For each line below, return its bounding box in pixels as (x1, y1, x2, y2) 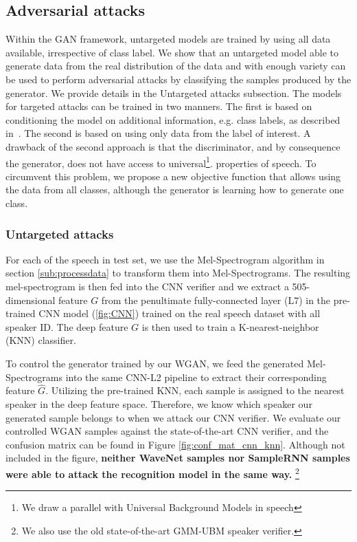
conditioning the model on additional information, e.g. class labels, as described (5, 112, 341, 127)
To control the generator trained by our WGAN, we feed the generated (5, 356, 304, 370)
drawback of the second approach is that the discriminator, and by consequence (5, 139, 341, 153)
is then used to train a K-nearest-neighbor (141, 319, 319, 334)
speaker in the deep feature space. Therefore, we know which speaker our (5, 396, 312, 411)
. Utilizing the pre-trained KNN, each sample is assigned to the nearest (45, 383, 345, 398)
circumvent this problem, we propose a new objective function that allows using (5, 169, 341, 183)
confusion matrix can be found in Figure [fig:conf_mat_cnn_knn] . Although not (5, 437, 345, 451)
